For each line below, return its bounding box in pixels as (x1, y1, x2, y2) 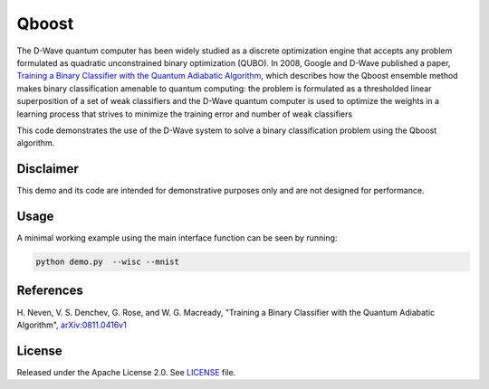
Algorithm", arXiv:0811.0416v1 (16, 319, 127, 330)
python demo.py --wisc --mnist (35, 257, 180, 267)
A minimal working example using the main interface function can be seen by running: (16, 232, 338, 243)
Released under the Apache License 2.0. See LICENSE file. (16, 366, 236, 377)
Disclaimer (16, 161, 79, 176)
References (16, 283, 83, 299)
